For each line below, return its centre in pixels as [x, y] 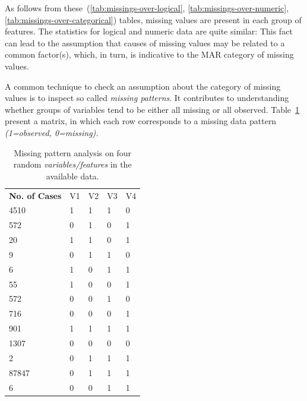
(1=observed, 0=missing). [52, 132]
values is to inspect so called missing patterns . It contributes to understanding [147, 98]
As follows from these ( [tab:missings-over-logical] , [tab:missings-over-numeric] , [147, 8]
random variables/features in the [72, 164]
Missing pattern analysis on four [72, 152]
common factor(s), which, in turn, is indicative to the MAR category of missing [149, 54]
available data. [72, 176]
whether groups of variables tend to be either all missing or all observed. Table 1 [152, 109]
